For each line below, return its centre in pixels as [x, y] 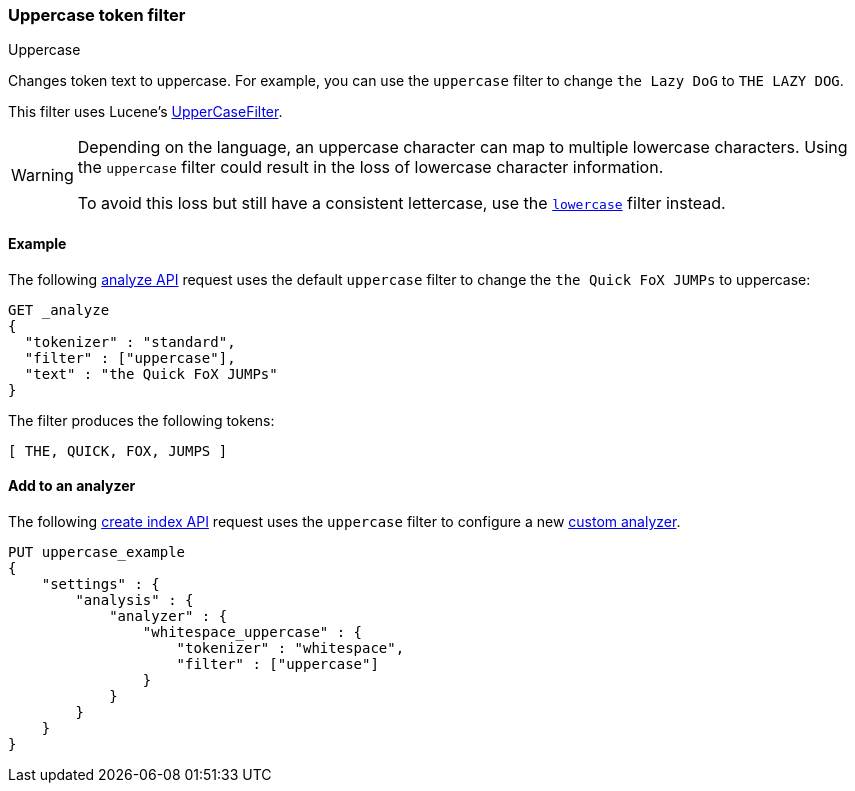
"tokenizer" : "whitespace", [290, 647]
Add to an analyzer [72, 486]
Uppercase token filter [97, 15]
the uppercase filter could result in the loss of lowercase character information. [370, 167]
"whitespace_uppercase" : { [252, 631]
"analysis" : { [134, 599]
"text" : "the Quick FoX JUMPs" [151, 373]
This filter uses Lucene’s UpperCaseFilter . [145, 112]
